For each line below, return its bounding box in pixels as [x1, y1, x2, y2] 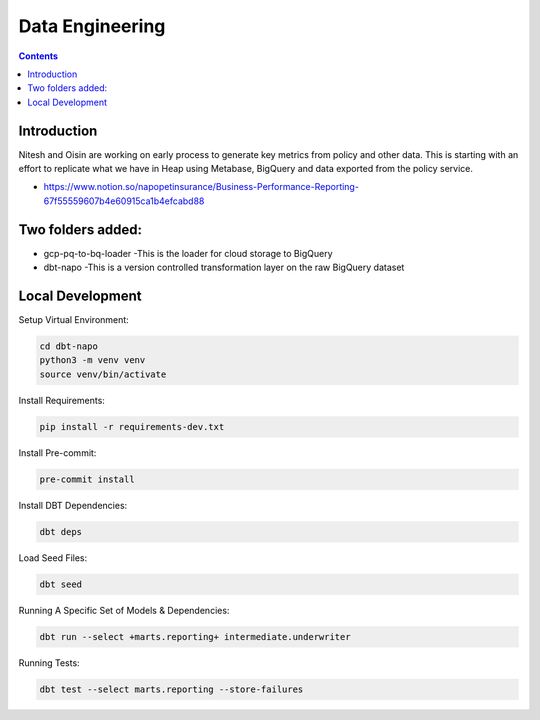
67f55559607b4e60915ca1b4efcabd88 [43, 195, 205, 207]
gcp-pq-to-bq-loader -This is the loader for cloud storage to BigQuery [43, 247, 334, 259]
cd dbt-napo [39, 340, 99, 352]
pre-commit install [39, 473, 135, 485]
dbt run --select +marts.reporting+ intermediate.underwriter [39, 631, 351, 642]
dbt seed [39, 578, 83, 590]
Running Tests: [18, 656, 80, 669]
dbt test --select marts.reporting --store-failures [39, 683, 304, 695]
